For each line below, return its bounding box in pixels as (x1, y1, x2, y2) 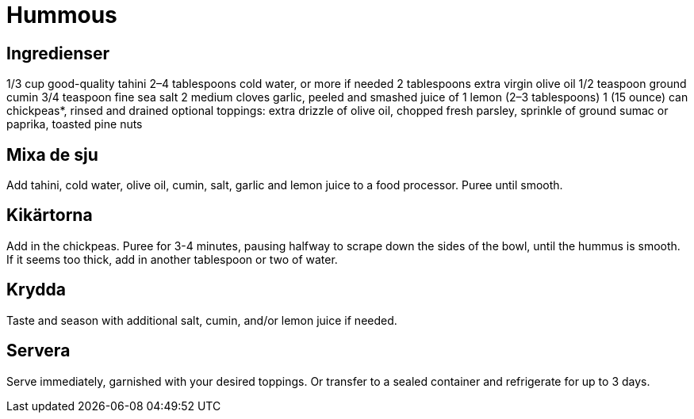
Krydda (6, 280, 66, 300)
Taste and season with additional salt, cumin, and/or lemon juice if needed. (6, 313, 397, 327)
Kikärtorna (6, 205, 93, 226)
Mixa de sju (6, 144, 98, 165)
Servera (6, 341, 71, 361)
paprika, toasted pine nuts (6, 117, 143, 131)
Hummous (6, 2, 117, 29)
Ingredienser (6, 43, 110, 63)
